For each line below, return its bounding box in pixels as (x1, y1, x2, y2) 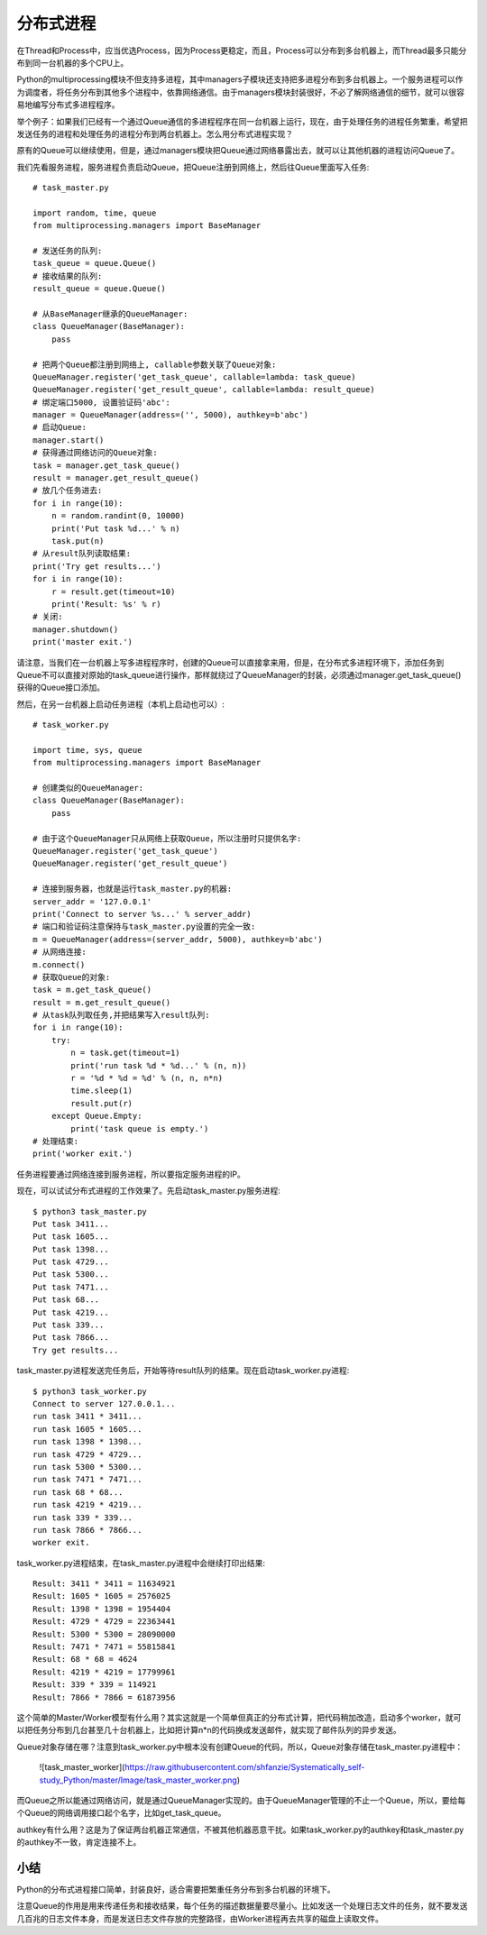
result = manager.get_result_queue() (32, 473, 200, 483)
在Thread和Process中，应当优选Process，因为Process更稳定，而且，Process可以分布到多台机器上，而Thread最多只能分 (16, 45, 467, 56)
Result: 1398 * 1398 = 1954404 (32, 1603, 171, 1614)
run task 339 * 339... (32, 1512, 133, 1523)
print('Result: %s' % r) (51, 599, 161, 609)
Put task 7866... (32, 1333, 109, 1343)
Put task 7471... (32, 1281, 109, 1292)
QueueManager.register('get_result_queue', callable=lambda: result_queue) (32, 384, 375, 395)
